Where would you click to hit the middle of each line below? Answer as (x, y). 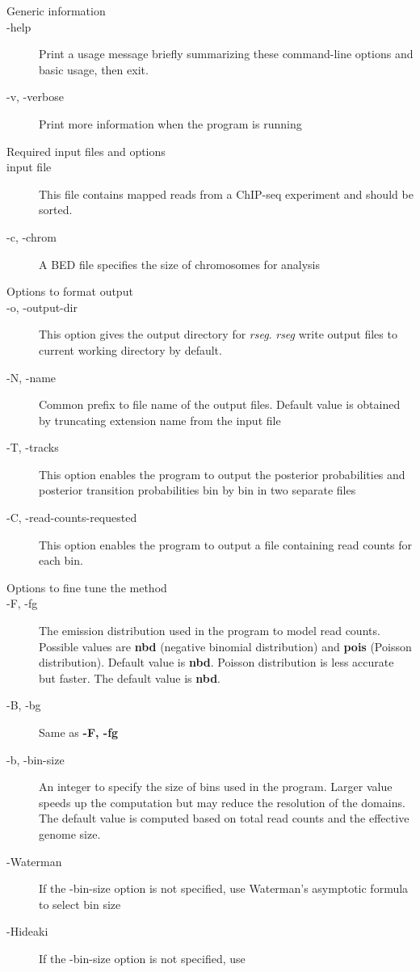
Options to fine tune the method (87, 587)
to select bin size (80, 904)
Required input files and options (86, 151)
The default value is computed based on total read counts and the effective (224, 818)
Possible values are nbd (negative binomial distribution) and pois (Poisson (225, 646)
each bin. (61, 560)
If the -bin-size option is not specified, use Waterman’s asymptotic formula (224, 888)
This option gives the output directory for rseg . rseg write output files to (218, 334)
